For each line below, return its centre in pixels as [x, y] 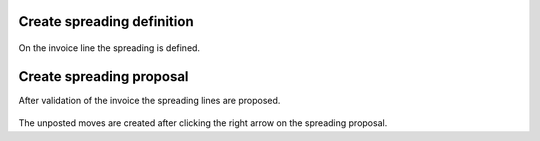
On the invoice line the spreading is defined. [109, 48]
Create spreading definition [106, 21]
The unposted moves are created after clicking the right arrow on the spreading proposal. [203, 123]
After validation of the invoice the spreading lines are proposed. [149, 100]
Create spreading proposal [103, 76]
